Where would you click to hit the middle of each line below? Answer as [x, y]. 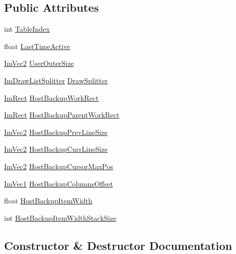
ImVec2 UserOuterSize [39, 63]
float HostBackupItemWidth [48, 201]
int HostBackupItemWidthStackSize [60, 217]
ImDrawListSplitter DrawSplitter [56, 80]
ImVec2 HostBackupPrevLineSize [56, 132]
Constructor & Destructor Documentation [118, 245]
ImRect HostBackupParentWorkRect [62, 115]
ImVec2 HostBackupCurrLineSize [56, 149]
